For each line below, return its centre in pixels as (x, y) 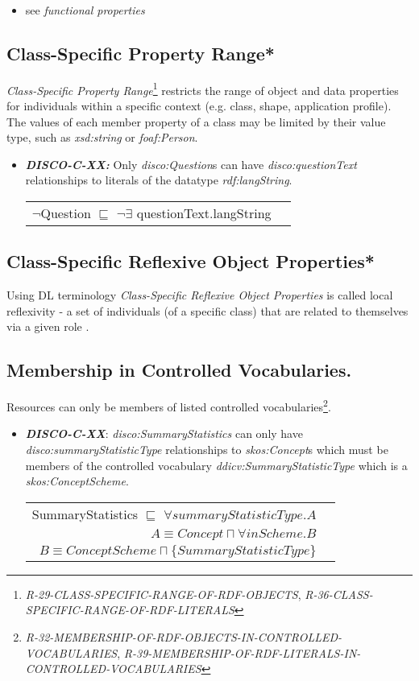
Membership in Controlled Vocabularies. (179, 370)
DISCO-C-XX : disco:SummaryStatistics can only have (164, 433)
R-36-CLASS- (339, 594)
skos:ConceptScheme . (77, 481)
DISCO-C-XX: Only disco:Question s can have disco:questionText (191, 164)
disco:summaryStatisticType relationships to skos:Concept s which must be (207, 450)
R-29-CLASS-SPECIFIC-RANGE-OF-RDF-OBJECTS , (163, 594)
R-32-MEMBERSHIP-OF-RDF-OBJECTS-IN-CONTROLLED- (184, 637)
